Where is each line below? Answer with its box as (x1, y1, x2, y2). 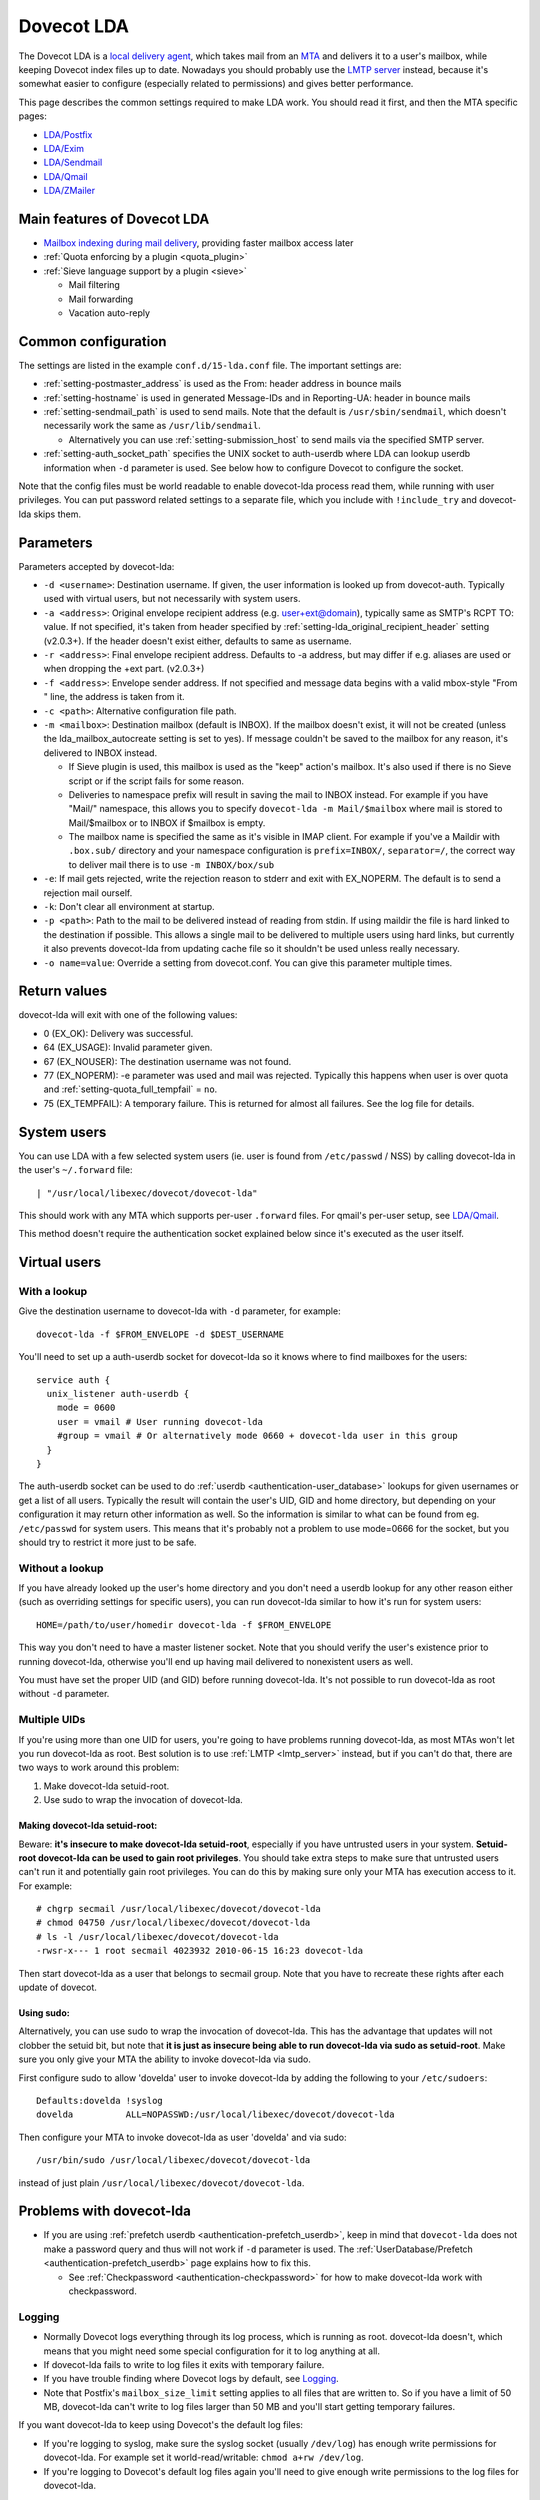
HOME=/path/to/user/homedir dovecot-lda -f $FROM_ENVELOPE (36, 1619, 332, 1630)
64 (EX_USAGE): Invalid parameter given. (43, 1041, 213, 1054)
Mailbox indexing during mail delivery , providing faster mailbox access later (43, 236, 354, 249)
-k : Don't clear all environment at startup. (43, 901, 215, 913)
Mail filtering (68, 279, 120, 291)
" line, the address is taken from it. (43, 691, 185, 703)
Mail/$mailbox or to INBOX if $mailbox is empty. (68, 816, 266, 829)
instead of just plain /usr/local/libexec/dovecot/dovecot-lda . (18, 2176, 305, 2189)
